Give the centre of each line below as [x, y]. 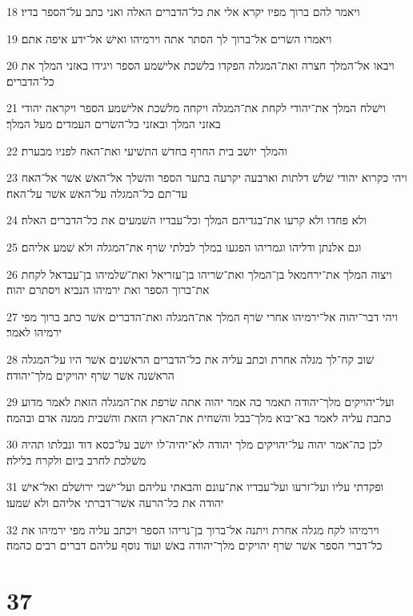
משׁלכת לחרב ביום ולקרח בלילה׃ [76, 459]
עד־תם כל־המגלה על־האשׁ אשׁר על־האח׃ [97, 193]
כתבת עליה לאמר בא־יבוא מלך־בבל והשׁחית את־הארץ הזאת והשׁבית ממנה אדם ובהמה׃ [199, 417]
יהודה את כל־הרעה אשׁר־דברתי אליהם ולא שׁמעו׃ [115, 503]
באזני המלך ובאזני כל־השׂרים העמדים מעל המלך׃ [114, 123]
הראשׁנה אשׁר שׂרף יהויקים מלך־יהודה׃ [90, 374]
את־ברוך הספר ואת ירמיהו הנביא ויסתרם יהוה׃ [108, 290]
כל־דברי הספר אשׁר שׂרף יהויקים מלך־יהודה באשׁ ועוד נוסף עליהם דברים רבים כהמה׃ [194, 545]
